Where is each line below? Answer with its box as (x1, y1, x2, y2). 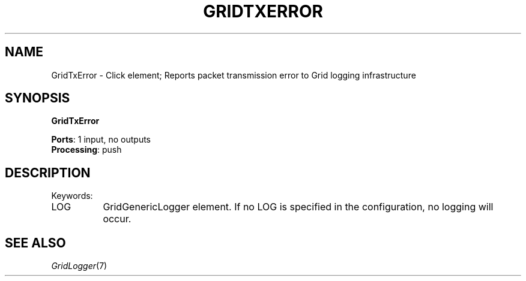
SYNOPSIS (5, 90, 70, 106)
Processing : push (51, 144, 122, 155)
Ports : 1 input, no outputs (51, 134, 151, 145)
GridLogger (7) (51, 261, 107, 271)
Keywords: (51, 191, 93, 201)
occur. (103, 213, 131, 225)
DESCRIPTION (5, 165, 91, 180)
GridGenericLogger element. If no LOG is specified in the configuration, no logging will (103, 201, 494, 213)
